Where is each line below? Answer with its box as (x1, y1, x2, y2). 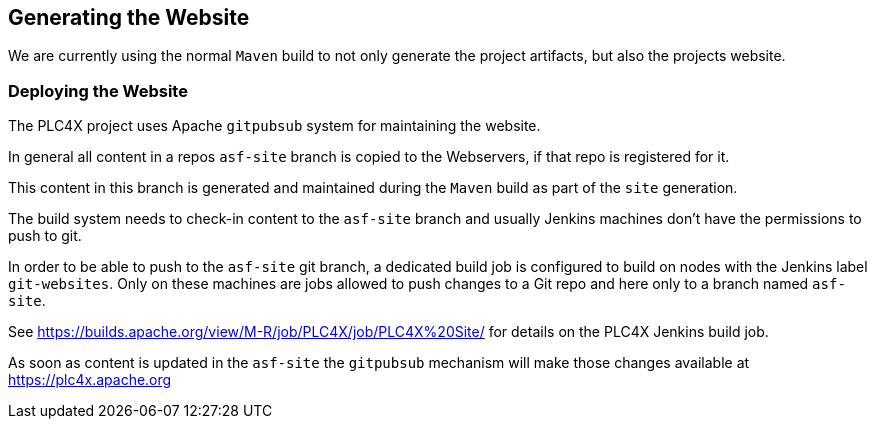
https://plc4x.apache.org (8, 371, 172, 389)
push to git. (8, 227, 82, 245)
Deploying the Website (8, 80, 188, 101)
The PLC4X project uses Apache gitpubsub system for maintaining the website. (8, 117, 541, 135)
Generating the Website (8, 5, 250, 30)
